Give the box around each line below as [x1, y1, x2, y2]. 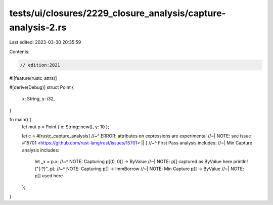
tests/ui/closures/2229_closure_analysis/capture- [9, 8, 226, 19]
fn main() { [9, 117, 32, 123]
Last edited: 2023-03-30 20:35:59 [9, 39, 81, 45]
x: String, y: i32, [22, 96, 55, 102]
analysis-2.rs [9, 22, 67, 33]
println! [233, 159, 248, 165]
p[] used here [34, 173, 63, 179]
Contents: [9, 48, 30, 55]
